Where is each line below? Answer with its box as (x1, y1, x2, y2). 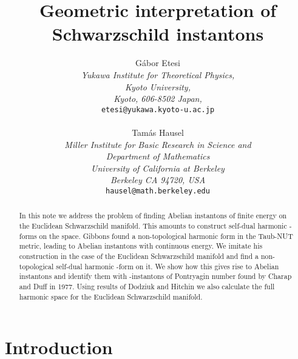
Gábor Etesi (135, 56, 180, 69)
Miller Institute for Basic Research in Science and (64, 138, 251, 150)
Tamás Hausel (132, 126, 184, 138)
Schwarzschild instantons (52, 21, 264, 46)
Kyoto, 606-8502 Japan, (113, 92, 202, 105)
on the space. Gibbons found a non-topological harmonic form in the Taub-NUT (39, 230, 293, 241)
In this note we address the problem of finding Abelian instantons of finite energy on (19, 210, 287, 221)
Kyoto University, (125, 80, 191, 93)
